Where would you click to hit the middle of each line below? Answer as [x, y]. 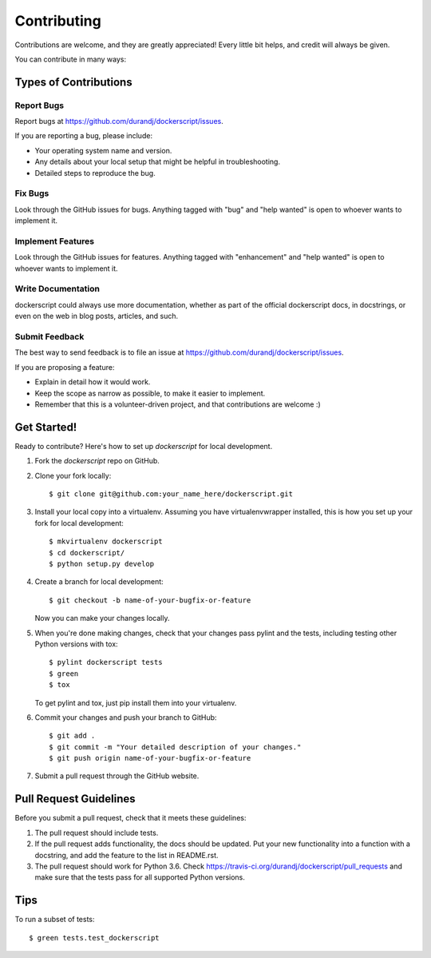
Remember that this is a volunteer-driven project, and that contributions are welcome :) [178, 404]
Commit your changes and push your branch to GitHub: [126, 717]
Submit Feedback [49, 337]
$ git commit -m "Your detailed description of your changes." [175, 747]
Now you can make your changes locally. [102, 618]
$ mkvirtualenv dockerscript [106, 542]
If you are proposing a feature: [65, 367]
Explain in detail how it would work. [93, 382]
